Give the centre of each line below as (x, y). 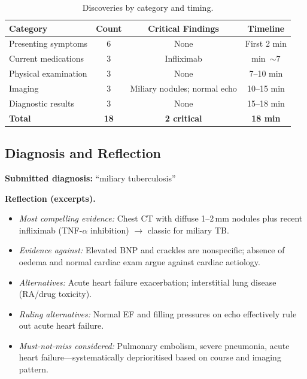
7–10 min (266, 73)
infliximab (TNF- (51, 230)
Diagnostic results (42, 103)
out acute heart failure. (61, 325)
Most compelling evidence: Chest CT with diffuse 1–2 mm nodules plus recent (161, 218)
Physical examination (48, 73)
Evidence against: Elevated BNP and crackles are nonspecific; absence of (152, 250)
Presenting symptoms (48, 43)
